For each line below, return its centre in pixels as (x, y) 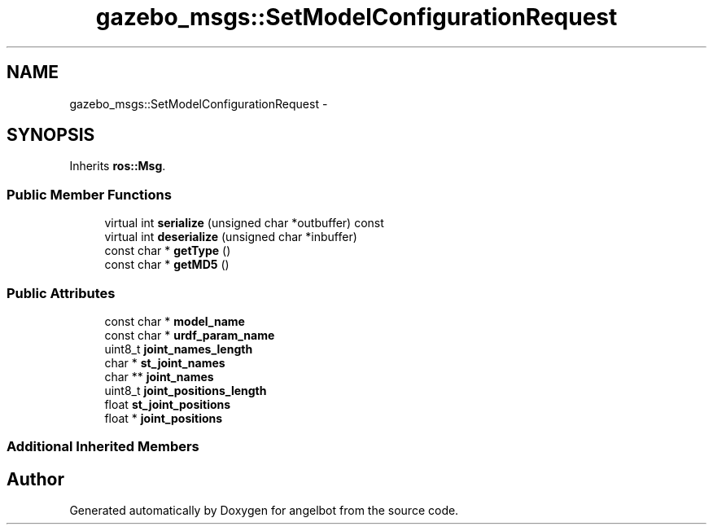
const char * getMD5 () (167, 265)
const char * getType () (168, 251)
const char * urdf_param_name (190, 335)
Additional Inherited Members (103, 447)
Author (35, 479)
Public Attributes (61, 293)
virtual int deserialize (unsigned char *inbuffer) (231, 237)
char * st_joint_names (165, 362)
